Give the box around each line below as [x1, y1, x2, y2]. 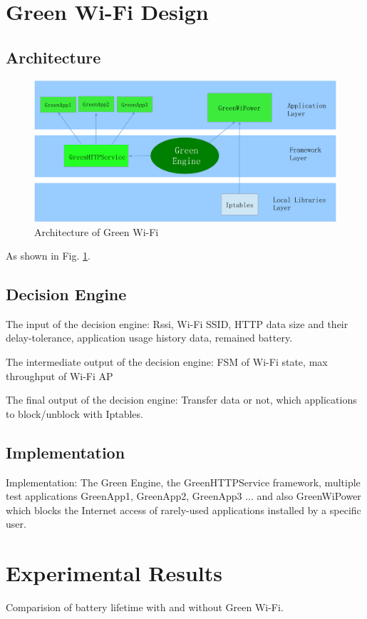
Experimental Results [6, 558, 222, 588]
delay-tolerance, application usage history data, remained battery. [6, 330, 293, 345]
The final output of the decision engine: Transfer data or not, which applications [6, 392, 357, 407]
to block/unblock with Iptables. [6, 406, 143, 421]
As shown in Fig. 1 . [6, 248, 91, 263]
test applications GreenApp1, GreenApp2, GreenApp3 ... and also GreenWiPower [6, 488, 361, 503]
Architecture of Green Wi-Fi [34, 224, 159, 239]
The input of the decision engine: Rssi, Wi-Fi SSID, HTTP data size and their [6, 316, 348, 331]
